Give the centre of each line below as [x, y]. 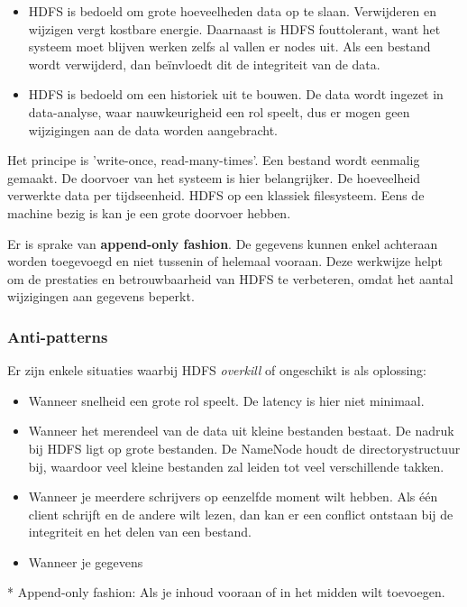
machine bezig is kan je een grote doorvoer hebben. [149, 212]
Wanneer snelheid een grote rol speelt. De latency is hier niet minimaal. [226, 400]
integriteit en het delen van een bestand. [140, 532]
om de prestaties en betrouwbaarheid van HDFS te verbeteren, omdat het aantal [230, 278]
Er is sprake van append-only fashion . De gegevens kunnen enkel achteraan [223, 243]
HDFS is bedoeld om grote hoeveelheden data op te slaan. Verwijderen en [232, 11]
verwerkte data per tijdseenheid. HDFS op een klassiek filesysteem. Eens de [216, 195]
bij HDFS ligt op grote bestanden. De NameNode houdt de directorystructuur [244, 448]
